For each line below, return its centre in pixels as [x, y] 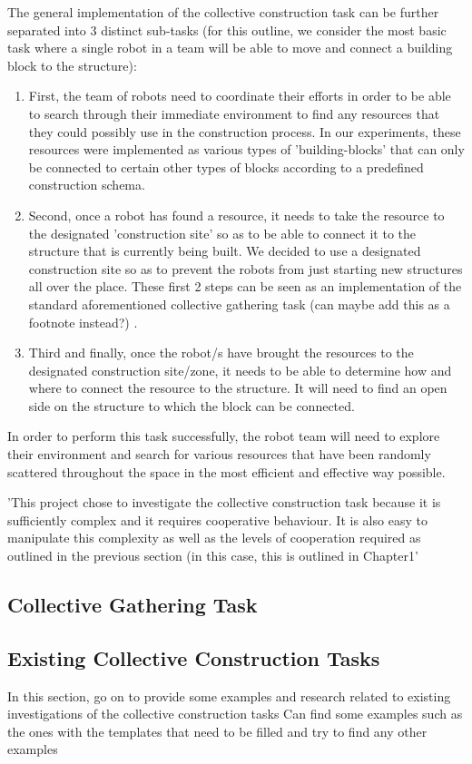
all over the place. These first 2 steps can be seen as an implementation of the [245, 286]
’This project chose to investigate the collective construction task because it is [224, 502]
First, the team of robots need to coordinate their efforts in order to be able [240, 96]
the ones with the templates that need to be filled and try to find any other [217, 731]
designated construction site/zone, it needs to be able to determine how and [240, 370]
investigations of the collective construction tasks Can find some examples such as [235, 714]
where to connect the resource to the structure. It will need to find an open [238, 388]
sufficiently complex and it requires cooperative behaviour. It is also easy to [217, 519]
